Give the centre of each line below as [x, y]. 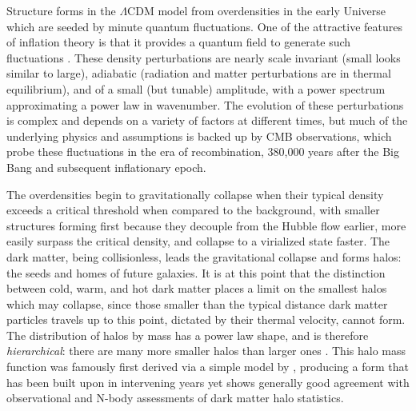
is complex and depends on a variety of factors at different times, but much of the [207, 120]
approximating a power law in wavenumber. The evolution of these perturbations [205, 104]
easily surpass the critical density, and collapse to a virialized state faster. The [198, 241]
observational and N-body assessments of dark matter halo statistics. [175, 398]
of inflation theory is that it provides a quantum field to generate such [179, 42]
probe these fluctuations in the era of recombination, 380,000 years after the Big [203, 152]
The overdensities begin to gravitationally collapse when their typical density [195, 194]
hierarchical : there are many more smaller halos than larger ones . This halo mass [206, 351]
